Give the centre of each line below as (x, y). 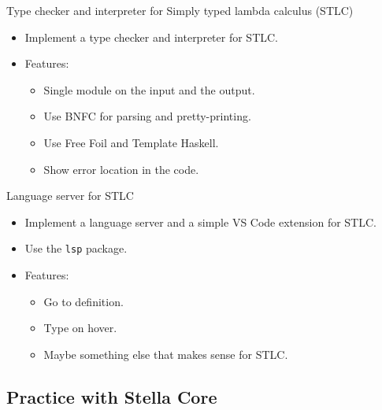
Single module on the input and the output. (149, 89)
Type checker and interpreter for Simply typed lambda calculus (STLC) (180, 10)
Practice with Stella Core (112, 396)
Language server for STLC (70, 196)
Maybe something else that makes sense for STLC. (166, 354)
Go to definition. (83, 301)
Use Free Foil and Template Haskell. (131, 142)
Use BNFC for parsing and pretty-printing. (147, 116)
